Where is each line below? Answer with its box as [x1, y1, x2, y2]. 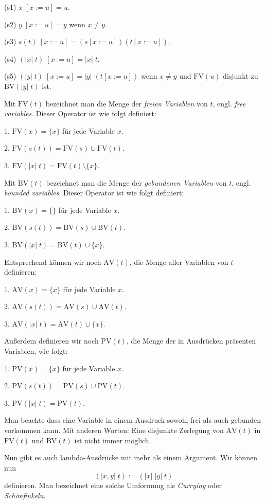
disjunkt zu [223, 70, 258, 81]
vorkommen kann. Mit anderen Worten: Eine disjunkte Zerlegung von [4, 425, 224, 436]
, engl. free [213, 98, 246, 109]
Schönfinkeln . [4, 490, 46, 500]
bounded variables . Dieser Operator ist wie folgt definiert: [4, 187, 184, 198]
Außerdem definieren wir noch [4, 335, 99, 346]
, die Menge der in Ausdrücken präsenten [126, 335, 256, 346]
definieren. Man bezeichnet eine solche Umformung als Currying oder [4, 480, 222, 491]
